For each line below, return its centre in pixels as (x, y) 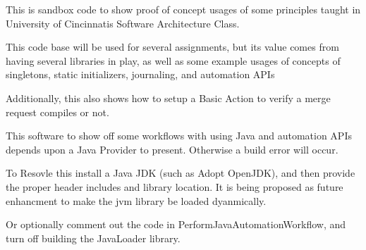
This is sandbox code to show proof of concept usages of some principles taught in (183, 9)
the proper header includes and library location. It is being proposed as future (175, 186)
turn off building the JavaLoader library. (93, 238)
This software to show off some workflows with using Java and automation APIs (179, 136)
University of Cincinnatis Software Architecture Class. (123, 23)
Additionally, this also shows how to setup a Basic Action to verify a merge (168, 98)
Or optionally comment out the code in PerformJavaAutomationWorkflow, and (176, 224)
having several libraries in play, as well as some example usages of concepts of (173, 60)
